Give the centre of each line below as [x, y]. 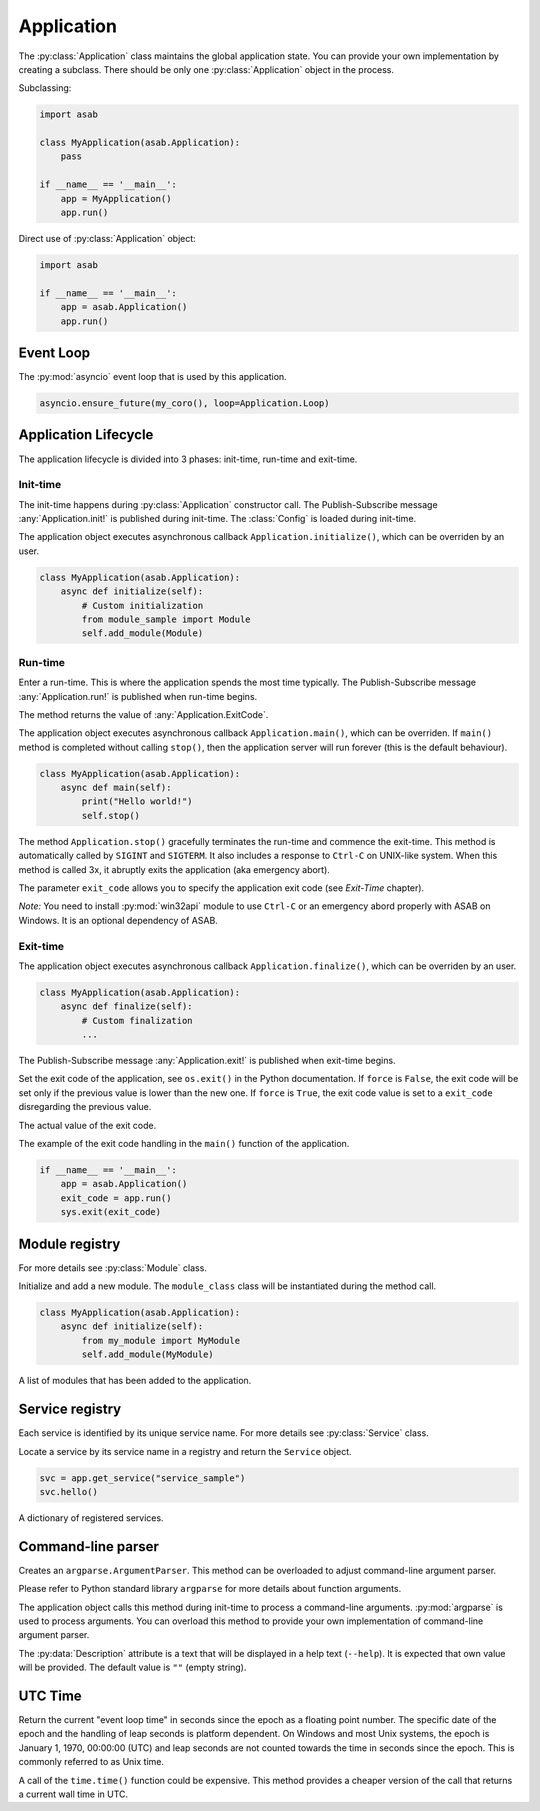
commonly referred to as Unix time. [91, 1762]
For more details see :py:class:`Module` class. [112, 1267]
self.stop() [110, 815]
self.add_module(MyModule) [147, 1354]
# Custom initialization [142, 605]
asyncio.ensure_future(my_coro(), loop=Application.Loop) [184, 403]
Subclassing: [45, 88]
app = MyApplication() [116, 198]
